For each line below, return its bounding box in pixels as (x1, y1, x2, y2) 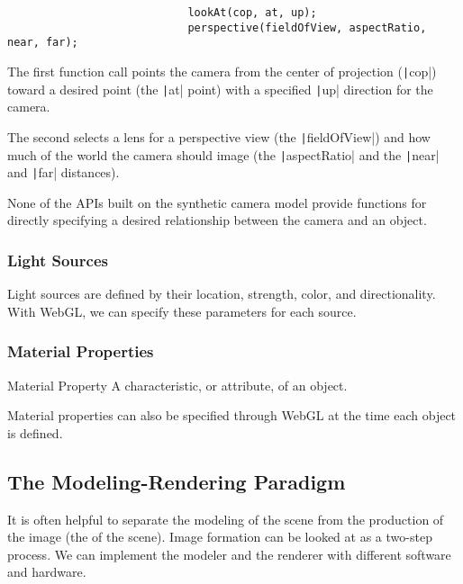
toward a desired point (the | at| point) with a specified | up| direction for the (7, 79, 433, 98)
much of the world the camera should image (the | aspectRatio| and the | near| (7, 145, 440, 164)
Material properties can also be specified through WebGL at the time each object (7, 406, 457, 425)
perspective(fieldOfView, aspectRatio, (187, 21, 427, 34)
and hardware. (7, 562, 86, 581)
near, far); (7, 36, 78, 49)
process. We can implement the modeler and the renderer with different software (7, 544, 451, 563)
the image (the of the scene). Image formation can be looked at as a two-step (7, 527, 432, 546)
